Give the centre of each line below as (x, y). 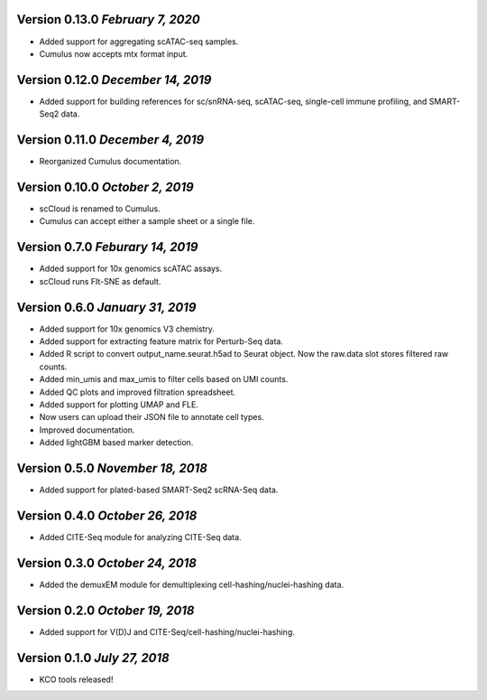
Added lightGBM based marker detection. (116, 443)
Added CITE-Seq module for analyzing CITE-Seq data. (141, 537)
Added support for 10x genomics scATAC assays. (131, 269)
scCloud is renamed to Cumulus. (100, 209)
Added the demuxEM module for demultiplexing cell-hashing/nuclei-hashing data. (192, 584)
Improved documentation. (87, 430)
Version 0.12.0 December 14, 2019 (114, 80)
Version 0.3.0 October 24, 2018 (107, 563)
